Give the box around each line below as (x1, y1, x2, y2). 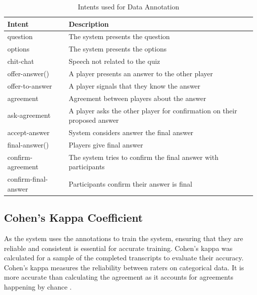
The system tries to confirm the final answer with (69, 151, 218, 162)
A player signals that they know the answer (69, 80, 201, 91)
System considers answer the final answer (69, 127, 194, 137)
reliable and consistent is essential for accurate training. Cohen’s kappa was (4, 243, 233, 253)
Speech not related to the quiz (69, 56, 160, 66)
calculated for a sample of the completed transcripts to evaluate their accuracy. (4, 252, 244, 263)
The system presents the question (69, 31, 170, 42)
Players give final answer (69, 139, 143, 149)
